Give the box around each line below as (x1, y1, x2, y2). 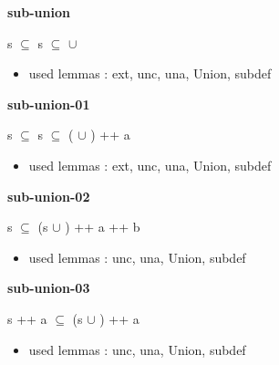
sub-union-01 (7, 94, 90, 113)
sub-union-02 (7, 186, 90, 205)
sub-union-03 (7, 278, 90, 297)
